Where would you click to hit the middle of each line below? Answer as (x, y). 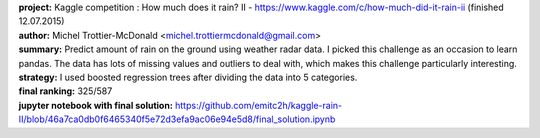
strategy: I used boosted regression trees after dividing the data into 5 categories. (188, 77)
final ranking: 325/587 (65, 91)
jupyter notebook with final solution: (96, 105)
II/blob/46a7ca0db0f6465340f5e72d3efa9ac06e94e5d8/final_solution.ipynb (177, 119)
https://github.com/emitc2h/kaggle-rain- (259, 105)
